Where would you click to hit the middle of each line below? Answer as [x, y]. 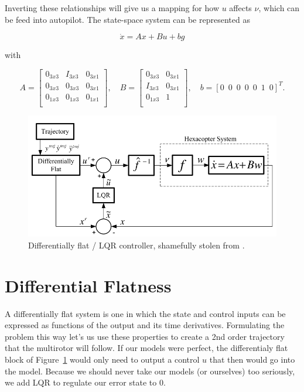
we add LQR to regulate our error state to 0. [85, 382]
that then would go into [252, 359]
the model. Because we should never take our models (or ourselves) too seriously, [150, 371]
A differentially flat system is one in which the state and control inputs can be [145, 313]
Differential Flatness [88, 285]
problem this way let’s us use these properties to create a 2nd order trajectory [145, 336]
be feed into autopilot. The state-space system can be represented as [127, 19]
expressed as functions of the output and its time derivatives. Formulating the [145, 325]
